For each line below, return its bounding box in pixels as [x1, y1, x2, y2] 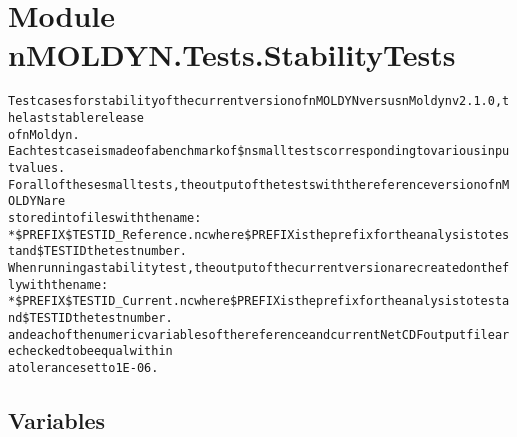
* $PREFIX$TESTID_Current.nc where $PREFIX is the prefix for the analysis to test [8, 294, 503, 309]
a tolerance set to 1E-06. [8, 360, 159, 375]
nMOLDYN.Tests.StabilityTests [8, 34, 456, 75]
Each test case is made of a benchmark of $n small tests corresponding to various [8, 144, 481, 159]
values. [15, 160, 66, 175]
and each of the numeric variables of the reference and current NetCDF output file [8, 327, 495, 342]
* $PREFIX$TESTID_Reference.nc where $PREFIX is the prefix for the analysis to [8, 227, 488, 242]
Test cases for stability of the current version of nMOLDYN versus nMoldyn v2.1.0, [8, 94, 503, 109]
